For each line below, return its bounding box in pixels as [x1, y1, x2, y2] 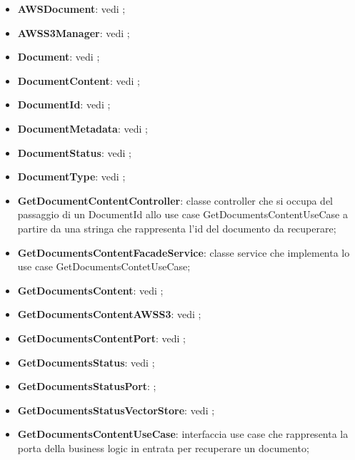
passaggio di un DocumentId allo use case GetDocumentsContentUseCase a [17, 207, 348, 222]
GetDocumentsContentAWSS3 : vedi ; [17, 307, 201, 322]
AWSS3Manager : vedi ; [17, 25, 130, 40]
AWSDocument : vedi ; [17, 1, 126, 16]
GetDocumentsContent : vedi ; [17, 282, 164, 297]
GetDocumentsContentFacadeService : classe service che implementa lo [17, 245, 350, 260]
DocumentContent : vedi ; [17, 73, 140, 88]
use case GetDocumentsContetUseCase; [17, 259, 191, 274]
